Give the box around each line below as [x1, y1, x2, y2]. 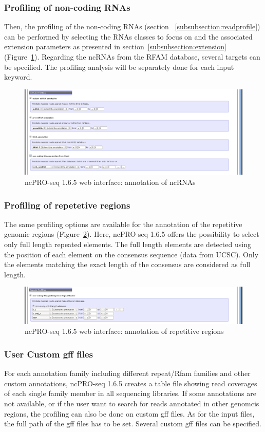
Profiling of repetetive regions [4, 198, 130, 211]
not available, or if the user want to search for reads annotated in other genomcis [4, 398, 259, 408]
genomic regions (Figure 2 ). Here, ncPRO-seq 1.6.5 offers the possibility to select [4, 229, 259, 239]
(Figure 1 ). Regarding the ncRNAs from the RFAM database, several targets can [4, 51, 260, 62]
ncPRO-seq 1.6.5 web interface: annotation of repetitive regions [25, 326, 224, 336]
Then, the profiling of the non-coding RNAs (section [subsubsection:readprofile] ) [4, 21, 260, 32]
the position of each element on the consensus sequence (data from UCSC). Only [4, 249, 259, 259]
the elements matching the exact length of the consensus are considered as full [4, 259, 251, 270]
